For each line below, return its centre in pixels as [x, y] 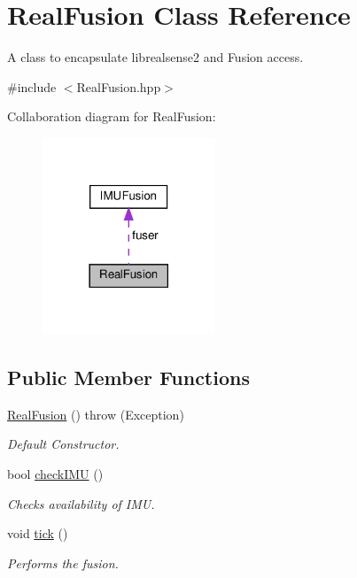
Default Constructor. [63, 444]
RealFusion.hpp [119, 86]
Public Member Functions [128, 377]
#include [32, 86]
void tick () [38, 533]
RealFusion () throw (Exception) [96, 414]
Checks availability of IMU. [81, 503]
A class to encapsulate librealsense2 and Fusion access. [155, 57]
